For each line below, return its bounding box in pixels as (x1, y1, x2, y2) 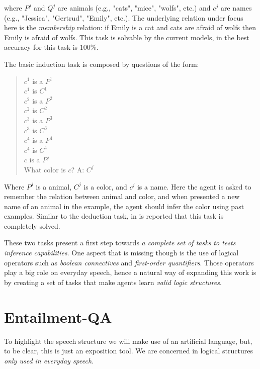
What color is (24, 164, 66, 174)
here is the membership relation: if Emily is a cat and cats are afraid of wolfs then (4, 22, 256, 33)
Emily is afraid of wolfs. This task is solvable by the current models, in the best (4, 32, 249, 42)
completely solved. (4, 220, 60, 231)
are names (220, 3, 252, 13)
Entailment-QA (4, 306, 112, 327)
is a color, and (83, 181, 127, 192)
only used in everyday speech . (4, 355, 94, 365)
